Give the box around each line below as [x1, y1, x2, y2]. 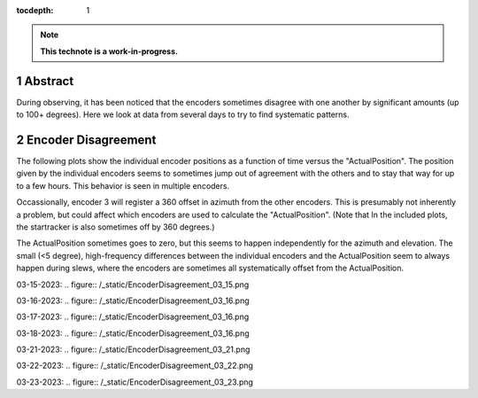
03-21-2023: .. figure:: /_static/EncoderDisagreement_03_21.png [16, 344, 251, 355]
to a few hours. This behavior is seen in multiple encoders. [16, 180, 230, 191]
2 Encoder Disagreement [16, 132, 157, 147]
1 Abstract [16, 74, 74, 89]
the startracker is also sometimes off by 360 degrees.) [16, 222, 215, 232]
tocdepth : [16, 5, 54, 15]
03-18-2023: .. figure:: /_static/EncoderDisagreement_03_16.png [16, 328, 250, 339]
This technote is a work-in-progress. [40, 45, 179, 57]
